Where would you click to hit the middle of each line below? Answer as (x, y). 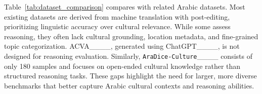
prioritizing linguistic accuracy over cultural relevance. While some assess (117, 26)
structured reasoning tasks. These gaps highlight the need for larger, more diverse (130, 76)
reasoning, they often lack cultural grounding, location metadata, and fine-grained (131, 36)
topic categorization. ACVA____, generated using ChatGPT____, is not (122, 46)
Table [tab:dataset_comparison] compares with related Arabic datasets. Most (125, 7)
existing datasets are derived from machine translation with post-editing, (117, 16)
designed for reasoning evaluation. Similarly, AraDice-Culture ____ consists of (128, 56)
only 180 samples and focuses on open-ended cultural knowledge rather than (122, 66)
